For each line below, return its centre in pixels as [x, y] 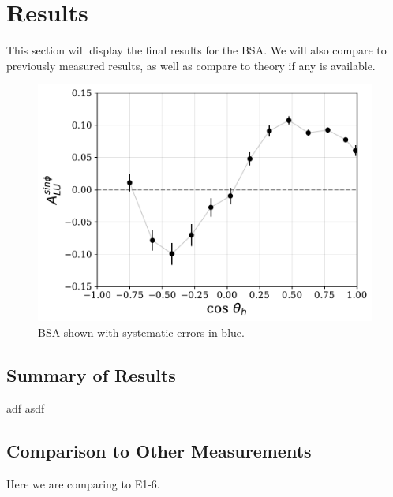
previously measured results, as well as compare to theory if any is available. [191, 65]
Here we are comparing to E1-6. [83, 483]
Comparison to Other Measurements [159, 450]
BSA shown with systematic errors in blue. [141, 332]
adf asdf [26, 407]
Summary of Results [91, 374]
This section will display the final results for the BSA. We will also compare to [196, 50]
